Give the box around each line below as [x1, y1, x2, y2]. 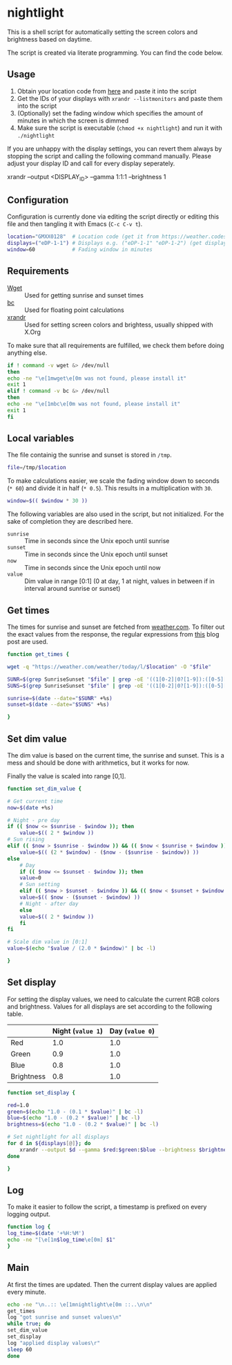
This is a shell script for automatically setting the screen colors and [7, 28, 198, 36]
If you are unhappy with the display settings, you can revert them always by [7, 144, 222, 153]
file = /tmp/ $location [7, 464, 67, 471]
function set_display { [7, 1089, 76, 1096]
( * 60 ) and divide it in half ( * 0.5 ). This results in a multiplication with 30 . [7, 484, 213, 493]
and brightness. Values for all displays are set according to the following [7, 1002, 213, 1011]
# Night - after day [19, 900, 79, 907]
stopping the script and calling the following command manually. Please [7, 152, 212, 160]
